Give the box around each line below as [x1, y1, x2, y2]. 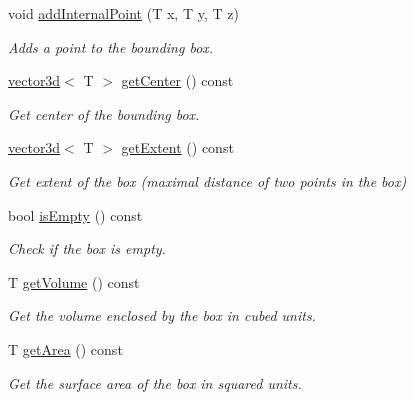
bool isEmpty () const [8, 204, 143, 225]
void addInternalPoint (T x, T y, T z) [8, 3, 239, 23]
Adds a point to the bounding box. [8, 36, 214, 57]
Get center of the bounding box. [8, 103, 200, 124]
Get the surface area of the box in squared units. [8, 372, 302, 393]
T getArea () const [8, 338, 123, 359]
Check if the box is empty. [8, 238, 166, 259]
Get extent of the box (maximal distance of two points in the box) [8, 170, 407, 191]
